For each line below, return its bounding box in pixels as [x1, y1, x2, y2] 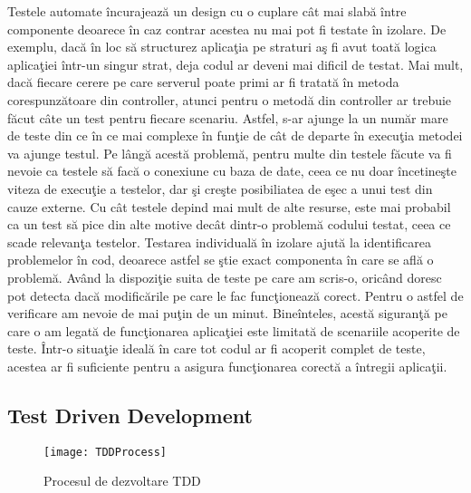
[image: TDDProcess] [43, 445, 168, 459]
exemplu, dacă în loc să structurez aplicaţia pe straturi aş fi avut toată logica [7, 37, 437, 56]
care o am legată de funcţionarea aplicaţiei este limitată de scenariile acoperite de [7, 321, 460, 340]
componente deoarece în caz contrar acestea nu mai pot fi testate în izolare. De [7, 19, 447, 38]
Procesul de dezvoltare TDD [43, 471, 201, 490]
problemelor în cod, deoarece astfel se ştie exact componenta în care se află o [7, 250, 434, 269]
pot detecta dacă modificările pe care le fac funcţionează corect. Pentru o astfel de [7, 285, 464, 304]
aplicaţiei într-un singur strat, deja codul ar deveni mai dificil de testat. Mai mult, [7, 54, 464, 73]
